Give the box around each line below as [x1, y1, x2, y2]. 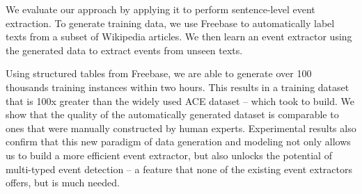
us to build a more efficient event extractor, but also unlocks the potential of [6, 147, 332, 162]
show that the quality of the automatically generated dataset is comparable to [6, 107, 339, 122]
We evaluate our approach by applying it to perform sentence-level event [6, 2, 315, 16]
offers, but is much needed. [6, 175, 120, 190]
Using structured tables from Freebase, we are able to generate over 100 [6, 66, 312, 81]
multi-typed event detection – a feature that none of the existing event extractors [6, 161, 353, 176]
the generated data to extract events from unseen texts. [6, 42, 243, 57]
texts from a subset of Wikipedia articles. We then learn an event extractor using [6, 29, 352, 44]
